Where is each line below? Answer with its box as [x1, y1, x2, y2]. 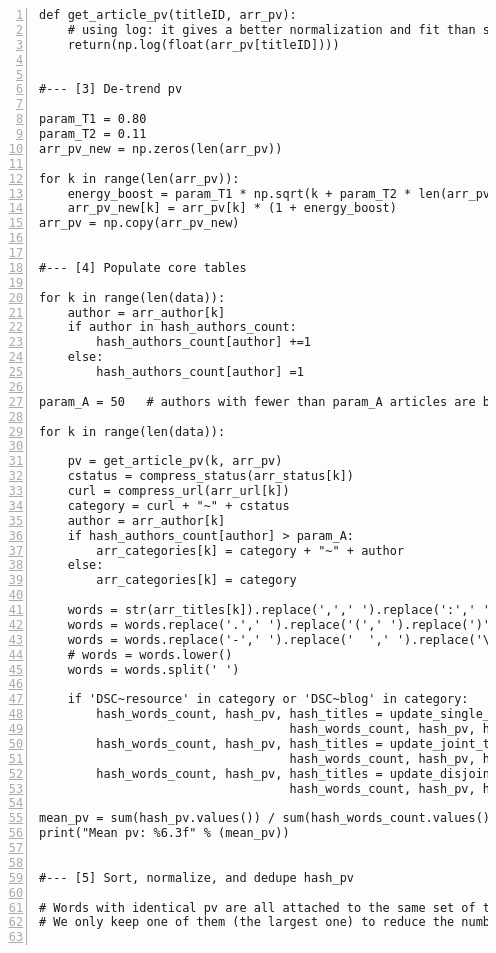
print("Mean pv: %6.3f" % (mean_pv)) [39, 826, 290, 841]
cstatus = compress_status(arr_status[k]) [67, 469, 354, 484]
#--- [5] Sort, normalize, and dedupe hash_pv [39, 870, 354, 885]
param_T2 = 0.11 [39, 127, 147, 141]
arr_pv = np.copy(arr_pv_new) [39, 216, 240, 231]
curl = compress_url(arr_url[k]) [67, 484, 290, 498]
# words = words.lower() [67, 647, 233, 662]
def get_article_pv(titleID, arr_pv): [39, 8, 297, 22]
